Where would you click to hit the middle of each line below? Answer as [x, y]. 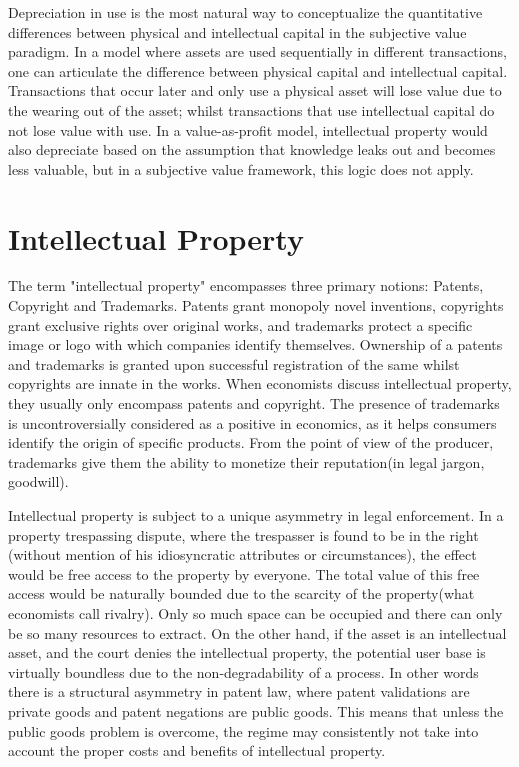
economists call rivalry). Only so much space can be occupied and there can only [255, 612]
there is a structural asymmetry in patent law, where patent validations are [239, 691]
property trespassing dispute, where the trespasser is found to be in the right [243, 534]
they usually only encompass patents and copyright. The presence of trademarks [254, 403]
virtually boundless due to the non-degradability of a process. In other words [243, 671]
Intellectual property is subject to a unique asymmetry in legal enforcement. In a [256, 515]
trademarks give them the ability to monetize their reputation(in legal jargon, [246, 461]
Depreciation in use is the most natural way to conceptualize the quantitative [245, 12]
